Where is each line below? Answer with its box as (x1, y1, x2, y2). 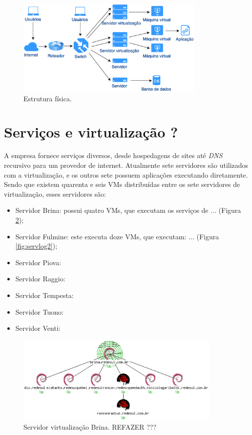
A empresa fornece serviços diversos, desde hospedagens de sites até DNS (4, 150, 223, 160)
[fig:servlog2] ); (15, 241, 58, 251)
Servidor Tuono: (15, 306, 63, 317)
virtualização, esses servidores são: (4, 188, 106, 199)
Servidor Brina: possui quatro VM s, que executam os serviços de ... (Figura (15, 205, 241, 215)
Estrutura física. (23, 93, 72, 103)
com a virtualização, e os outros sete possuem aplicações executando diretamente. (4, 169, 248, 180)
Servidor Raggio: (15, 274, 65, 284)
